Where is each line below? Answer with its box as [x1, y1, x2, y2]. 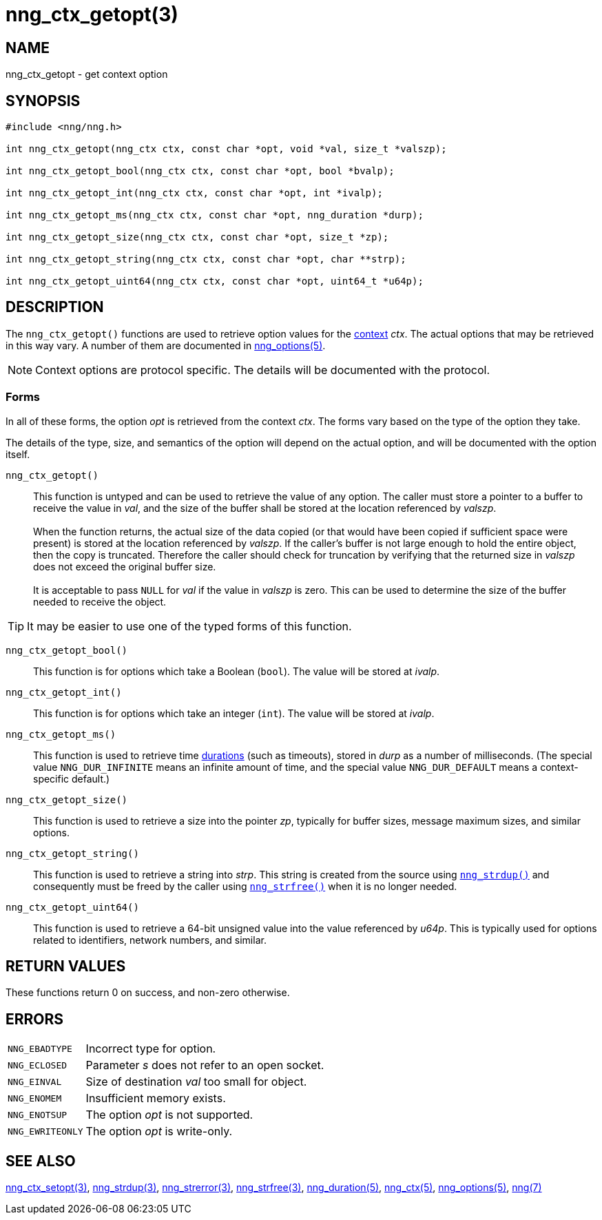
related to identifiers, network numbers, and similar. [33, 933, 267, 946]
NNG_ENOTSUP [8, 1109, 68, 1120]
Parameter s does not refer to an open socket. [85, 1058, 324, 1073]
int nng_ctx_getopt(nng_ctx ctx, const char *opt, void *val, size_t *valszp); [6, 143, 447, 155]
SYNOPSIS [6, 92, 81, 110]
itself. [6, 448, 30, 460]
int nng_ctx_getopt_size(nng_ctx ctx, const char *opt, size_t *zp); [6, 231, 389, 243]
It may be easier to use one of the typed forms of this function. [27, 619, 352, 633]
